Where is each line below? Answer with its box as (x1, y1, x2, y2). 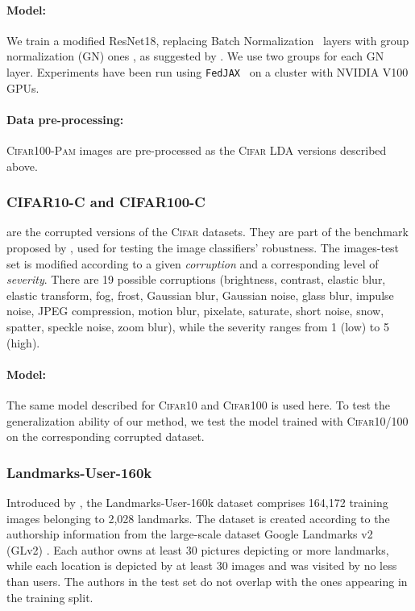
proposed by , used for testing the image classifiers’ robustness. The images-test (6, 239, 400, 256)
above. (6, 157, 38, 174)
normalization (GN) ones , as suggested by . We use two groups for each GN (6, 48, 384, 64)
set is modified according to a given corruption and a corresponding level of (6, 255, 379, 272)
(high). (6, 334, 40, 351)
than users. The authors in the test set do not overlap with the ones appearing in (6, 572, 408, 589)
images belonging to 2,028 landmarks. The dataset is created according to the (6, 509, 390, 526)
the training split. (6, 588, 93, 605)
